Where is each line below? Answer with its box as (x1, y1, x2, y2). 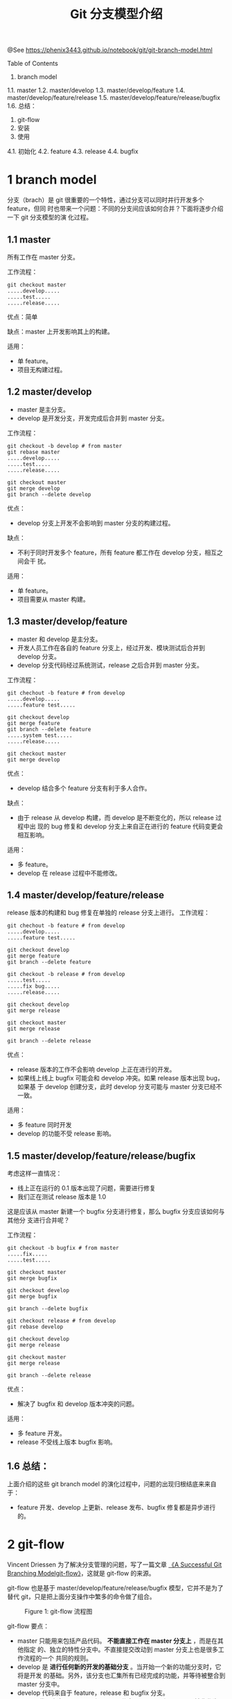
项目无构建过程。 (17, 365, 66, 374)
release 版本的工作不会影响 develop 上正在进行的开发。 (17, 1065, 176, 1074)
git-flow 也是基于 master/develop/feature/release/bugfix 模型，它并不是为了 (7, 1583, 224, 1592)
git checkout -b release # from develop (7, 971, 126, 978)
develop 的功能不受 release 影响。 (17, 1129, 116, 1138)
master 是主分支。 (17, 405, 70, 413)
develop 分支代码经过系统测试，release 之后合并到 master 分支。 (17, 661, 203, 669)
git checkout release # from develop (7, 1318, 116, 1325)
